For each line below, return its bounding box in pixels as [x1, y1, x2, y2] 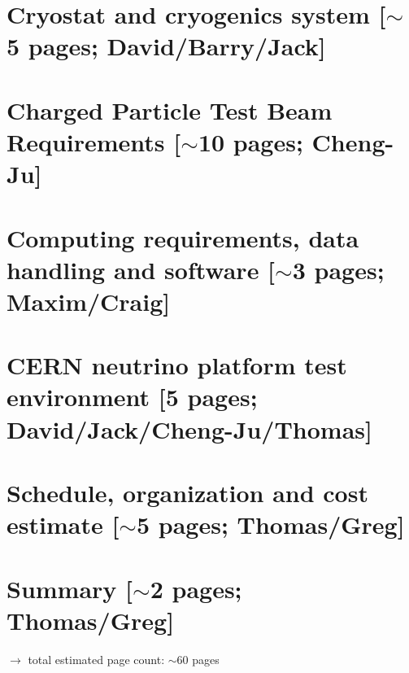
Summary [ [7, 571, 133, 605]
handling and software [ [7, 252, 276, 286]
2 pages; [150, 571, 242, 605]
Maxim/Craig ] [7, 284, 171, 317]
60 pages [176, 650, 220, 667]
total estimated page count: [28, 650, 165, 667]
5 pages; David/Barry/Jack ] [7, 29, 326, 63]
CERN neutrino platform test [7, 348, 347, 382]
